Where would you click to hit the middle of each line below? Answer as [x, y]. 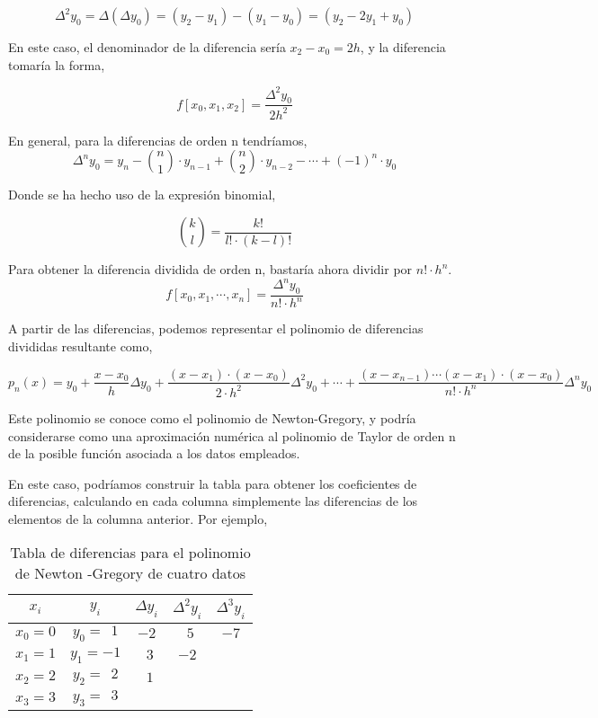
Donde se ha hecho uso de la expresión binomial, [142, 195]
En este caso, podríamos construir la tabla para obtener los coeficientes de [213, 483]
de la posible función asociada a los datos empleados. [154, 453]
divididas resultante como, [80, 346]
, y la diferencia [403, 47]
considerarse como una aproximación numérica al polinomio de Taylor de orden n [232, 435]
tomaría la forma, [57, 64]
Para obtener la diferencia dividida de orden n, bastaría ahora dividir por [210, 269]
